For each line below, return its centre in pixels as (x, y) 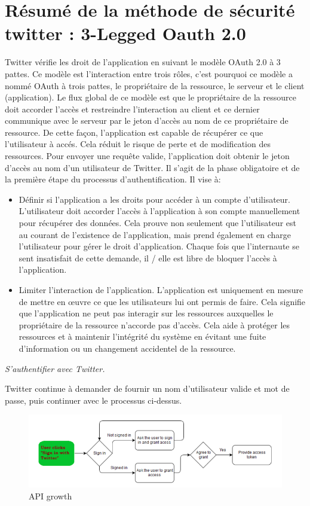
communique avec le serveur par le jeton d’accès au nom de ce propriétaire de (147, 121)
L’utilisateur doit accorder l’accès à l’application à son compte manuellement (159, 211)
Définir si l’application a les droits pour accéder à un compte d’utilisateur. (154, 199)
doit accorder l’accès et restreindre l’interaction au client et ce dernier (132, 109)
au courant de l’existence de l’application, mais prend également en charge (155, 234)
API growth (50, 496)
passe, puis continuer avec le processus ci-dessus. (93, 400)
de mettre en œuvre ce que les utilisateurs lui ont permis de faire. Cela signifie (162, 301)
